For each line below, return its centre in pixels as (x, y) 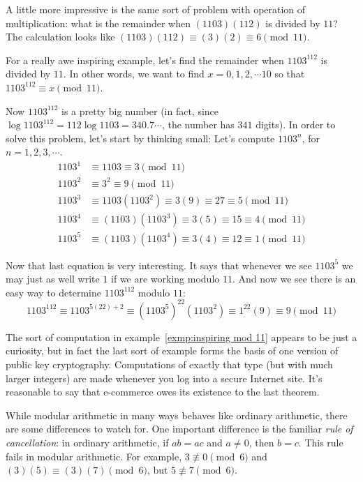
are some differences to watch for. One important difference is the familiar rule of (179, 429)
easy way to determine (53, 292)
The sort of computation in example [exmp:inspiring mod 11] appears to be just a (181, 337)
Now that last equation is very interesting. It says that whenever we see (159, 265)
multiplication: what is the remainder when (98, 23)
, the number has (198, 125)
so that (290, 74)
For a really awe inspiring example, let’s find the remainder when (145, 60)
